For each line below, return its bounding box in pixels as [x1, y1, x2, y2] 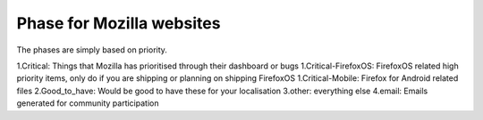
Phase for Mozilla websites [16, 13, 221, 33]
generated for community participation [16, 98, 159, 108]
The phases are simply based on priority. [16, 44, 167, 55]
